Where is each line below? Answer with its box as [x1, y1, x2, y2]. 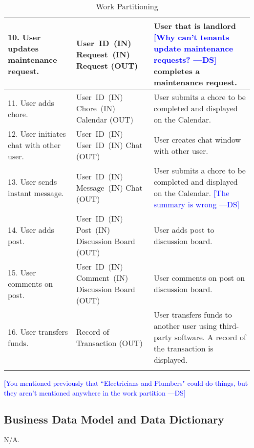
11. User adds [8, 97, 54, 108]
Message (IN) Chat [76, 181, 143, 193]
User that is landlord [153, 20, 236, 31]
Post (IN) [76, 224, 110, 235]
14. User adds [8, 224, 54, 235]
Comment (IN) [76, 272, 128, 283]
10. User [8, 31, 41, 43]
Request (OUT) [76, 59, 138, 71]
